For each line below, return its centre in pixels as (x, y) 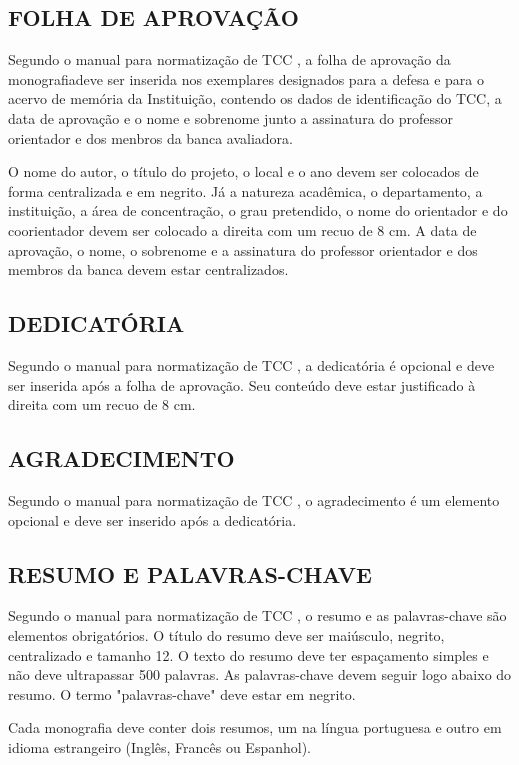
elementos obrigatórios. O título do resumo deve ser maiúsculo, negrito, (226, 634)
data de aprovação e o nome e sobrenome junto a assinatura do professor (231, 117)
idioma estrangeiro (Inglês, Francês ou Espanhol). (160, 746)
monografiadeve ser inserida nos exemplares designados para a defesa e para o (246, 78)
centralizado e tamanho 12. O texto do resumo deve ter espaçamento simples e (248, 654)
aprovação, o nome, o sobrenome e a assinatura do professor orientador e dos (243, 249)
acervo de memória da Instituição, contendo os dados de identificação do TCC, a (255, 98)
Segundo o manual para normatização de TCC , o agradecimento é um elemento (254, 499)
